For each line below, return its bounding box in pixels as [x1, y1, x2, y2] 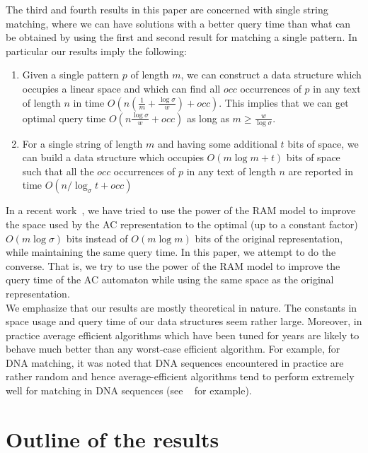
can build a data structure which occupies [22, 150, 204, 165]
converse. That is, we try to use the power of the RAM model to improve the [6, 258, 340, 273]
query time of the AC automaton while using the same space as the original [6, 272, 334, 287]
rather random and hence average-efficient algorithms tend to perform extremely [6, 369, 355, 384]
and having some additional [158, 136, 277, 151]
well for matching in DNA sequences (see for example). [6, 383, 252, 398]
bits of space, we [287, 136, 359, 151]
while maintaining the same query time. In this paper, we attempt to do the [6, 245, 336, 259]
